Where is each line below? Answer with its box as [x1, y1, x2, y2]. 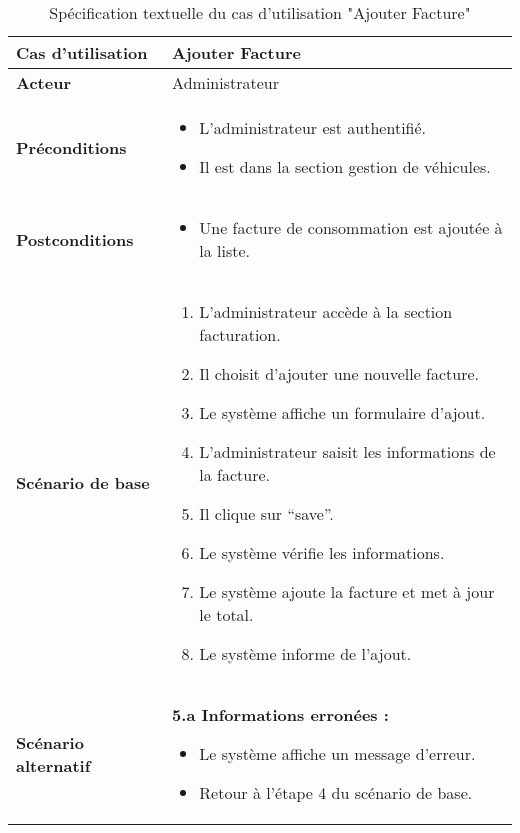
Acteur [16, 71, 71, 94]
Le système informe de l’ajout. [199, 642, 412, 665]
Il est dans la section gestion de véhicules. [199, 155, 491, 178]
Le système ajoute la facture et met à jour [199, 580, 495, 603]
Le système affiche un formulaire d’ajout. [199, 401, 486, 424]
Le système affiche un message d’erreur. [199, 742, 476, 765]
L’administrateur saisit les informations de [199, 440, 496, 463]
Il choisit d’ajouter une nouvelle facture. [199, 362, 480, 385]
